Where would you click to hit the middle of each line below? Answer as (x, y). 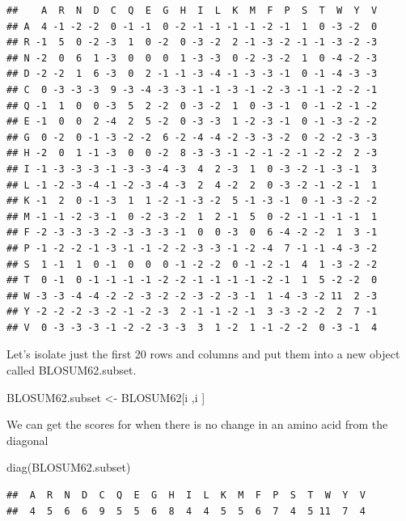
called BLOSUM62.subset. (72, 370)
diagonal (27, 440)
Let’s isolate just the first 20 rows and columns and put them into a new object (203, 354)
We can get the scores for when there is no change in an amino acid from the (197, 424)
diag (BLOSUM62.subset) (69, 467)
